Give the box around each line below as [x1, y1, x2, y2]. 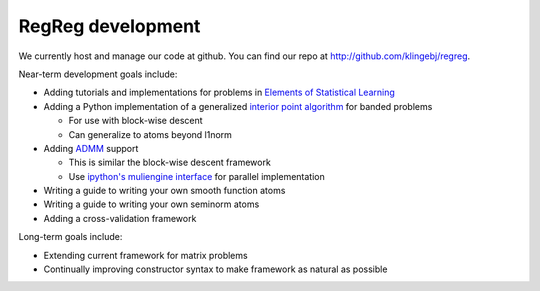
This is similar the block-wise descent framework [68, 156, 272, 169]
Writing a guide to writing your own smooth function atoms [43, 185, 286, 197]
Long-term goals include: [18, 231, 123, 243]
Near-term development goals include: [18, 68, 178, 80]
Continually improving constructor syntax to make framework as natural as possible [43, 263, 388, 275]
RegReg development [18, 15, 201, 37]
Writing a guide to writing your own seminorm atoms [43, 198, 260, 210]
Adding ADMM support [43, 142, 139, 154]
